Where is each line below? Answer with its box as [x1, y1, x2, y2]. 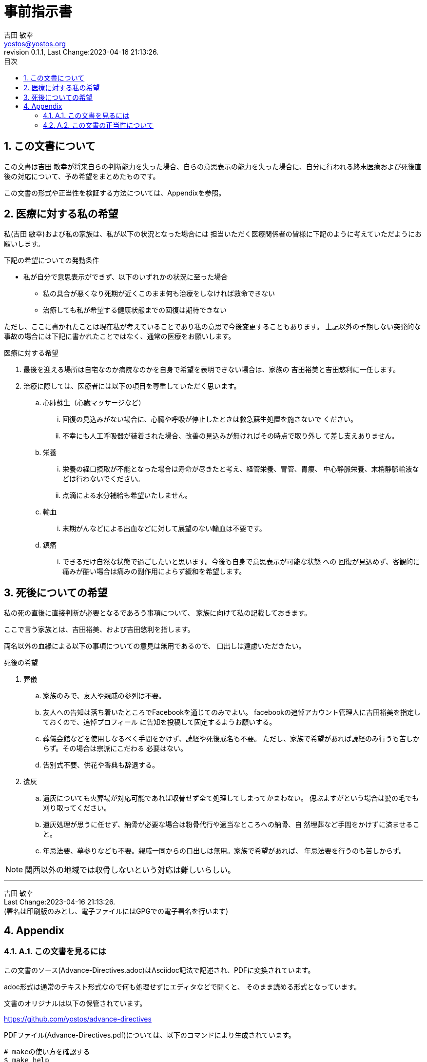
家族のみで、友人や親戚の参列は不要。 [43, 691, 166, 700]
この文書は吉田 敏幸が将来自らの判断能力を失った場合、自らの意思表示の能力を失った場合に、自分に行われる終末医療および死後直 [4, 162, 422, 171]
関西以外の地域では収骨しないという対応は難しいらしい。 [25, 865, 236, 875]
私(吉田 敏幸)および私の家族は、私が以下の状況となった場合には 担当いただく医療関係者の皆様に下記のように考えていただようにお [4, 230, 422, 238]
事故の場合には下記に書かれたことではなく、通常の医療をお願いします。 [4, 332, 235, 341]
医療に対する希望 [4, 349, 58, 357]
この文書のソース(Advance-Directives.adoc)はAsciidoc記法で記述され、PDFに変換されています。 [4, 965, 315, 974]
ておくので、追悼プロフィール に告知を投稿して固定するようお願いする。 [43, 718, 276, 727]
